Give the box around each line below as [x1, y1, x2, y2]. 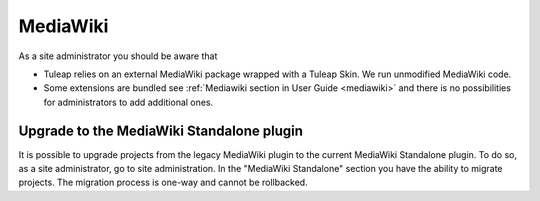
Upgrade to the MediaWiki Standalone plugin [18, 122, 304, 139]
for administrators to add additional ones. [43, 96, 214, 108]
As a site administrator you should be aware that [18, 50, 218, 62]
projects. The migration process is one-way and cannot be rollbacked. [18, 176, 309, 189]
